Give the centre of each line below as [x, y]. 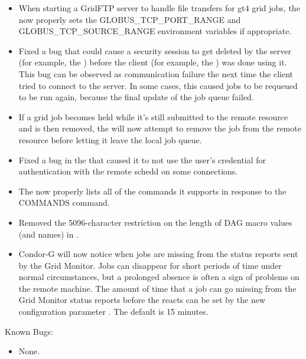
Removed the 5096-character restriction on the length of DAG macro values [155, 222]
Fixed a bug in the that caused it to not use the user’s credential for [142, 159]
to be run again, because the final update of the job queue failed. [136, 97]
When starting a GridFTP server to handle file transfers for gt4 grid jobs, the [159, 8]
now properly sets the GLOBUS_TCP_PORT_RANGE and [130, 19]
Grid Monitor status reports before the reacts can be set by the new [142, 300]
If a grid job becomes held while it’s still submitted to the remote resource [153, 116]
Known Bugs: [29, 331]
